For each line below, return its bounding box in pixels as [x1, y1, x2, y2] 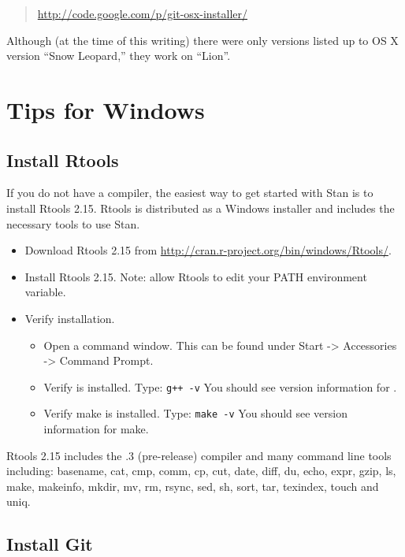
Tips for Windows [6, 93, 205, 125]
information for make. [43, 421, 149, 437]
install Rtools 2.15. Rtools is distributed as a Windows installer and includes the [6, 199, 395, 216]
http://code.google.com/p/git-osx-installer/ [37, 6, 248, 21]
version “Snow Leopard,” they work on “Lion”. [6, 47, 231, 64]
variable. [24, 284, 66, 300]
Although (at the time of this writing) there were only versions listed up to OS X [6, 32, 399, 48]
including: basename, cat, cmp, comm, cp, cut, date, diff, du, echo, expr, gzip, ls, [6, 462, 396, 479]
